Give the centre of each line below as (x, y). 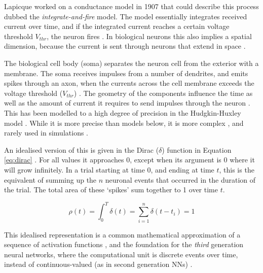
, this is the (237, 169)
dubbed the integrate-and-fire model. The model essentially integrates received (126, 16)
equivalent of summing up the (50, 179)
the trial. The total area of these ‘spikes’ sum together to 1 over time (111, 190)
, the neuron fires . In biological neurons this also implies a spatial (149, 36)
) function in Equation (197, 149)
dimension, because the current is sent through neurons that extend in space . (125, 46)
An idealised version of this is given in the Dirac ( (82, 149)
